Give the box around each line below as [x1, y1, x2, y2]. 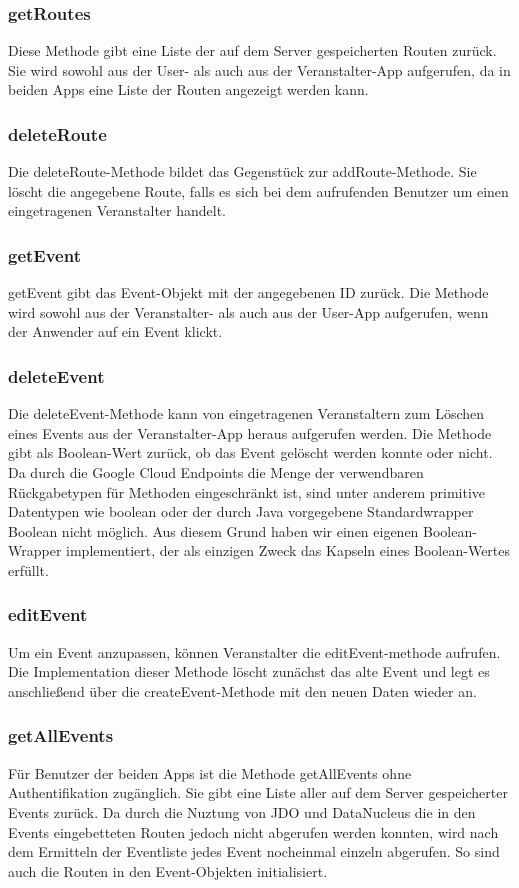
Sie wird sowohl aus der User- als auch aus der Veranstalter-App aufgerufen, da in [8, 59, 511, 80]
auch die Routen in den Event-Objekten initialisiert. [8, 860, 328, 881]
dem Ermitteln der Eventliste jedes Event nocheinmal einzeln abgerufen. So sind [8, 841, 500, 862]
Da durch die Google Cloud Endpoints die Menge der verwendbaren [8, 462, 424, 482]
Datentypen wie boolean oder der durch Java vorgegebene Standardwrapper [8, 501, 474, 522]
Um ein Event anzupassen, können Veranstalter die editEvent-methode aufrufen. [8, 641, 501, 662]
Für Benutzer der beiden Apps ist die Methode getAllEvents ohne [8, 762, 412, 783]
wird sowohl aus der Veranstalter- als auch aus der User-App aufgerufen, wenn [8, 301, 489, 322]
